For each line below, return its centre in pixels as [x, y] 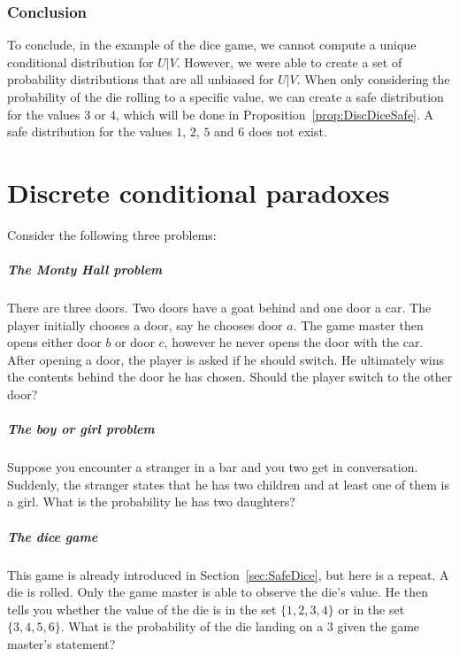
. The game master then [358, 324]
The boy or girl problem [81, 429]
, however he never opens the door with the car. [294, 342]
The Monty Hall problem [85, 270]
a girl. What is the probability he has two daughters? [151, 502]
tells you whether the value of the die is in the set [142, 609]
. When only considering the [373, 79]
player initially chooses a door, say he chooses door [145, 324]
